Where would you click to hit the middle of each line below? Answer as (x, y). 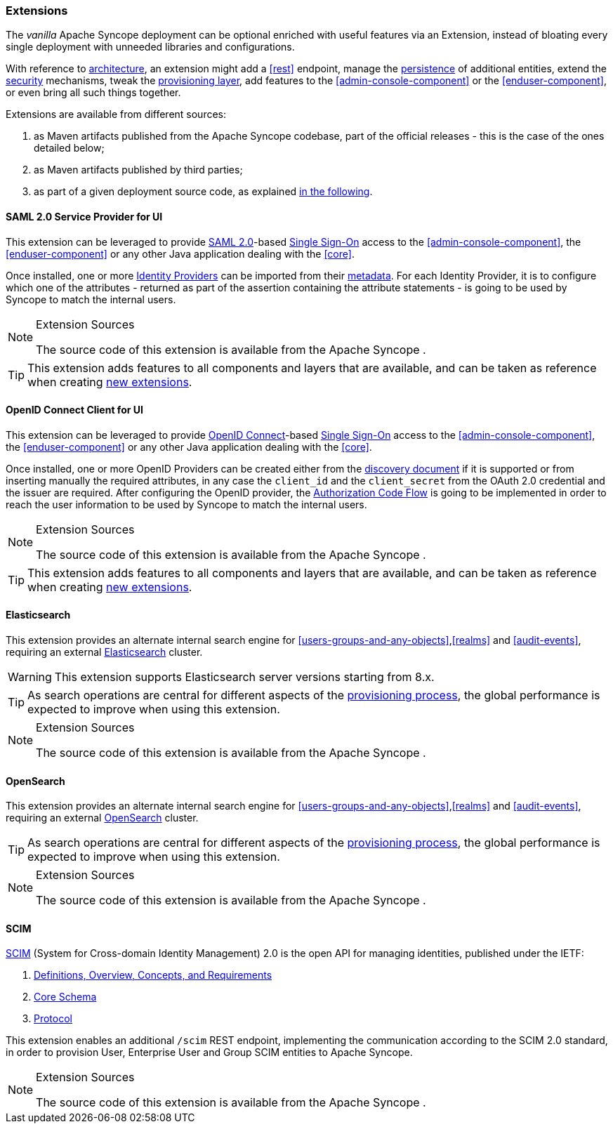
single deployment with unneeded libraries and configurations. (150, 47)
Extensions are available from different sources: (116, 114)
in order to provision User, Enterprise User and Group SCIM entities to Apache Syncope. (209, 1052)
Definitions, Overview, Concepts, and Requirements (153, 975)
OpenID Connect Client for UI (74, 410)
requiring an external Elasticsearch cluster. (104, 652)
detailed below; (69, 148)
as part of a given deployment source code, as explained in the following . (203, 192)
